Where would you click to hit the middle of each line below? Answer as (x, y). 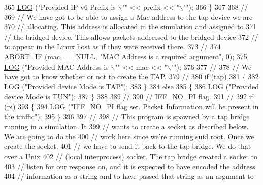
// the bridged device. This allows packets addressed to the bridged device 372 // (131, 36)
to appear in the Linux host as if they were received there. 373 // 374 (112, 47)
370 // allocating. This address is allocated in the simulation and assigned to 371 (130, 27)
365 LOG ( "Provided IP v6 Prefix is (60, 7)
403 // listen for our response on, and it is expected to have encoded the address (130, 166)
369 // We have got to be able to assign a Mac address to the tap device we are (128, 17)
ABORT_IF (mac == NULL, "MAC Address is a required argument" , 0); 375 (126, 56)
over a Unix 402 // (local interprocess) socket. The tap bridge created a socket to (131, 156)
